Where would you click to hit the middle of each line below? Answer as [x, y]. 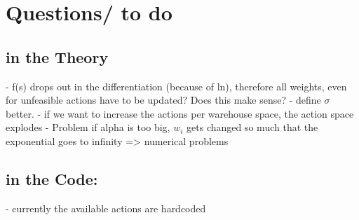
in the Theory [57, 56]
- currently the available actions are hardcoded [106, 208]
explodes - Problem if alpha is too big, [88, 127]
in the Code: [52, 178]
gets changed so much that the [252, 127]
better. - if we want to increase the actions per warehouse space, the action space [180, 113]
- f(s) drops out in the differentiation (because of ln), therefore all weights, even [176, 86]
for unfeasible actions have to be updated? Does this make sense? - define [163, 100]
